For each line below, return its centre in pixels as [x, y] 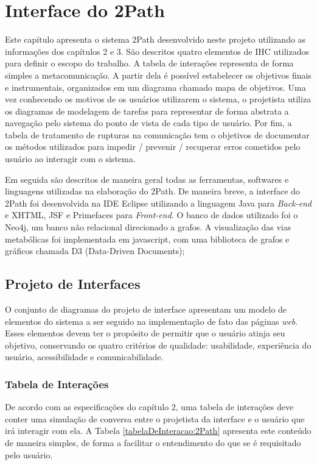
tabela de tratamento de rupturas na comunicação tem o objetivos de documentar [157, 134]
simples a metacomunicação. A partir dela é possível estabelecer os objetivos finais [158, 75]
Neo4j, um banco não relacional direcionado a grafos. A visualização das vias [148, 227]
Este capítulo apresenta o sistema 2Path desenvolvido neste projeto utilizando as [155, 39]
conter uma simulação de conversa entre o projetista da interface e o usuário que [155, 418]
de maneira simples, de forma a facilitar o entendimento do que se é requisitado [153, 442]
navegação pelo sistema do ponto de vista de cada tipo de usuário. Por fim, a [148, 123]
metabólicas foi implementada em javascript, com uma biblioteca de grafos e [147, 239]
